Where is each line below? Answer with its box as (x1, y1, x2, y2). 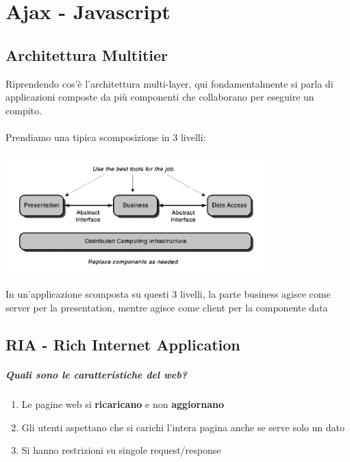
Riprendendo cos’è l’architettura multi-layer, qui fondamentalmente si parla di (5, 76, 334, 90)
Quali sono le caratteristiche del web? (5, 367, 187, 381)
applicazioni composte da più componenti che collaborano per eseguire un (5, 90, 314, 104)
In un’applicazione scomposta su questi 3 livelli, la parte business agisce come (5, 287, 331, 301)
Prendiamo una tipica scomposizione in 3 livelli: (5, 129, 206, 144)
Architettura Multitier (5, 44, 168, 65)
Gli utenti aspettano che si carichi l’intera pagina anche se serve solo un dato (21, 420, 345, 434)
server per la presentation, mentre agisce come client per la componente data (5, 300, 328, 314)
